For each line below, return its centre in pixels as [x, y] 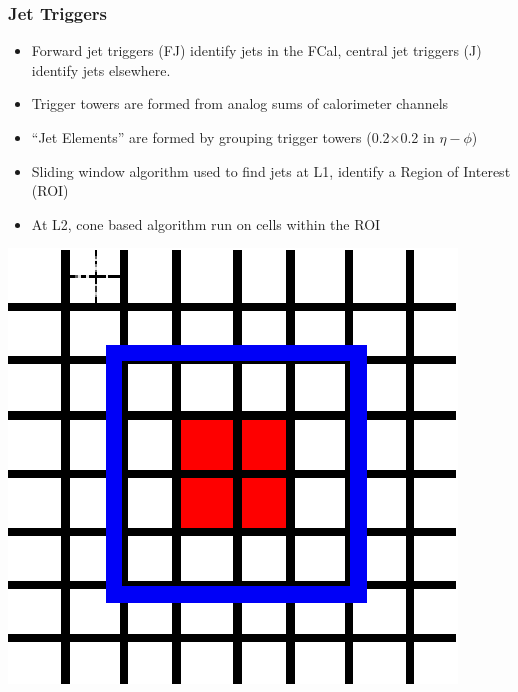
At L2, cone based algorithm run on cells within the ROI [206, 223]
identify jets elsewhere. [101, 69]
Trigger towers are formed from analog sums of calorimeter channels [240, 103]
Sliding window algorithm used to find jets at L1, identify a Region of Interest [271, 170]
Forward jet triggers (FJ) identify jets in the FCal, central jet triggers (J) [256, 50]
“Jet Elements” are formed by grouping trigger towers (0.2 [210, 137]
